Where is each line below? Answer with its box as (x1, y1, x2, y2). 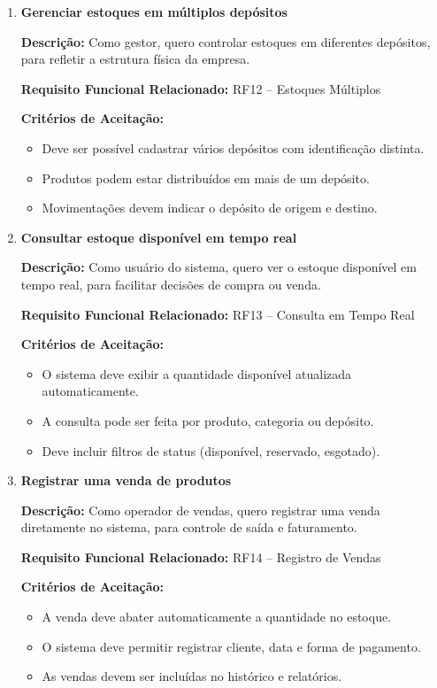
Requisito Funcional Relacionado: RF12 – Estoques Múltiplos (20, 79, 381, 97)
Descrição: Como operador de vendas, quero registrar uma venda (20, 500, 380, 519)
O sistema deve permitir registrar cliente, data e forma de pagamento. (42, 637, 421, 655)
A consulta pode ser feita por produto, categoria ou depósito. (42, 411, 374, 429)
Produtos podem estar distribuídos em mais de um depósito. (42, 168, 370, 187)
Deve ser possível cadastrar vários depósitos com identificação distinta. (42, 138, 425, 157)
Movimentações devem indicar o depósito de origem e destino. (42, 198, 378, 217)
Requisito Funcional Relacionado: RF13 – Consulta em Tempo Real (20, 305, 415, 323)
